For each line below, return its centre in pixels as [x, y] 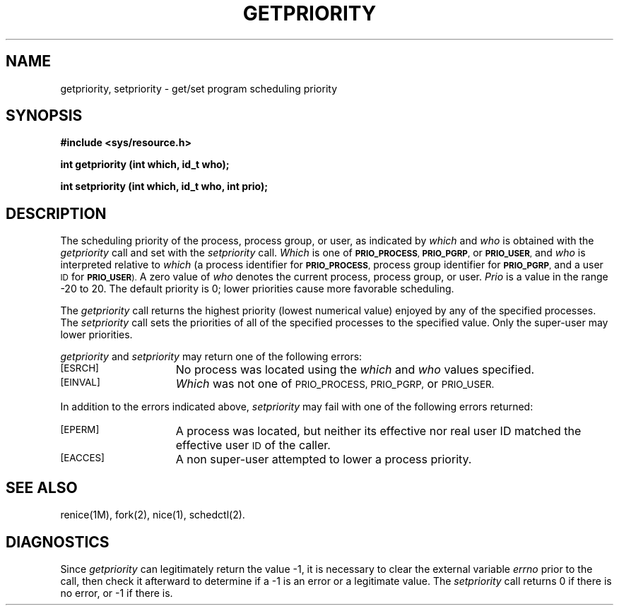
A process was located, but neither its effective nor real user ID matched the [378, 431]
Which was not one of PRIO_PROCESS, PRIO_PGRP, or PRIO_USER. [335, 384]
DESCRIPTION [56, 213]
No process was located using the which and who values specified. [355, 370]
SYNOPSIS [44, 116]
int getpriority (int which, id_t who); [145, 165]
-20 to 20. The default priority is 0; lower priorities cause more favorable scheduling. [257, 289]
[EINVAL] [80, 382]
